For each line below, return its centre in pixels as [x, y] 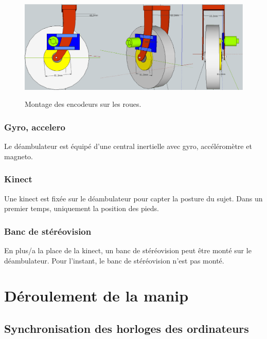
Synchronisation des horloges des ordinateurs [127, 328]
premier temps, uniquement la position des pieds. [82, 208]
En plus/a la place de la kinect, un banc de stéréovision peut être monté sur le [128, 250]
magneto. [19, 156]
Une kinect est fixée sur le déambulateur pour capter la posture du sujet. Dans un [133, 198]
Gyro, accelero [35, 127]
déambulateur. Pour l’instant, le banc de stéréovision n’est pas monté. [114, 260]
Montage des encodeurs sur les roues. [83, 104]
